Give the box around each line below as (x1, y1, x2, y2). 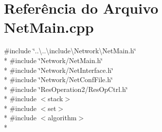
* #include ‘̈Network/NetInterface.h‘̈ (4, 65, 113, 75)
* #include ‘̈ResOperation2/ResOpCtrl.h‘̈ (4, 84, 128, 94)
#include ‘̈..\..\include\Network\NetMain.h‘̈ (4, 45, 136, 56)
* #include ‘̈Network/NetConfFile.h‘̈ (4, 74, 113, 85)
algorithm (48, 112, 77, 123)
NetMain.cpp (4, 17, 94, 37)
